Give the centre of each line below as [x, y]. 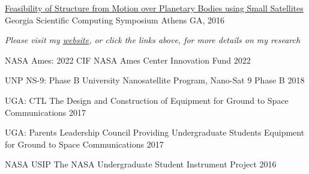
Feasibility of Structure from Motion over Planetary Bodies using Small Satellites [154, 8]
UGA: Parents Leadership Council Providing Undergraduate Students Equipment [155, 132]
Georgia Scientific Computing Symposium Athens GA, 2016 [115, 19]
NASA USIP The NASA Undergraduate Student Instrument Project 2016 [141, 164]
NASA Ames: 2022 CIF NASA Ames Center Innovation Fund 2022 [128, 60]
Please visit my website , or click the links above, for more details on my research [153, 40]
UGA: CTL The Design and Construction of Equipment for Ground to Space [147, 100]
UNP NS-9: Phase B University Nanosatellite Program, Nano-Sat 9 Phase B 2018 [155, 80]
